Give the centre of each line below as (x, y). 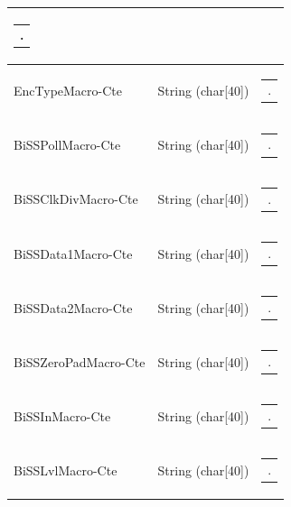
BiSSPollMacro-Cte (67, 145)
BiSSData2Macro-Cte (73, 307)
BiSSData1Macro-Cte (73, 253)
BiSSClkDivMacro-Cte (76, 199)
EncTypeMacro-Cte (68, 91)
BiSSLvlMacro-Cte (66, 470)
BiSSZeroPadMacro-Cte (80, 361)
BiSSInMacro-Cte (62, 415)
